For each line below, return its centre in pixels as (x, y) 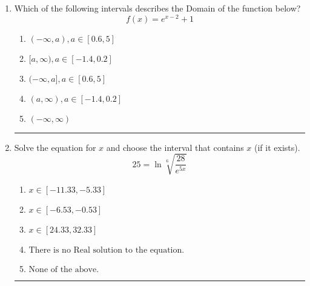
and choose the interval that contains (175, 147)
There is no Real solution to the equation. (107, 250)
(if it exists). (277, 147)
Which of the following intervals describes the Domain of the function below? (157, 8)
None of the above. (64, 269)
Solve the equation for (55, 147)
